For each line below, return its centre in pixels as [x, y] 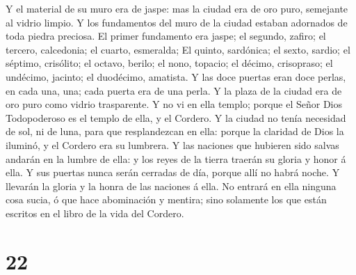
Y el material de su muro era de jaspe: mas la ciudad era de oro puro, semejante [177, 8]
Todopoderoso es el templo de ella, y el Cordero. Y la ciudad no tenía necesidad [176, 117]
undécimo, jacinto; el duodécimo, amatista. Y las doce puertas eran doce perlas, [176, 76]
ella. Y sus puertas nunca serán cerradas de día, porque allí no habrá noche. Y [173, 172]
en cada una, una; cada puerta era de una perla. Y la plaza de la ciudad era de [174, 90]
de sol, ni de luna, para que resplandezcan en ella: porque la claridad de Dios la [175, 131]
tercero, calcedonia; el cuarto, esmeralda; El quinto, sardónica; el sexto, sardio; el [178, 49]
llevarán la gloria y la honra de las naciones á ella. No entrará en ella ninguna [171, 186]
